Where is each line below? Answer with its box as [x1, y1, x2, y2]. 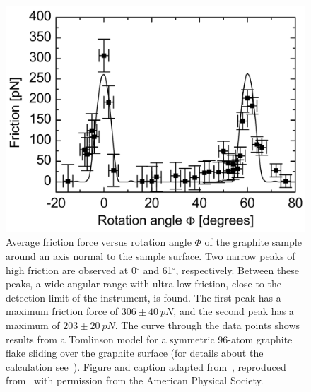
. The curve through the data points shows [115, 318, 300, 333]
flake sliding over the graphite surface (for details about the [6, 345, 264, 360]
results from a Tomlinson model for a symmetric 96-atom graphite [6, 331, 293, 346]
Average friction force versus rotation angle [6, 234, 192, 249]
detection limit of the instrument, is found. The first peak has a [6, 290, 281, 304]
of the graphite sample [204, 234, 302, 249]
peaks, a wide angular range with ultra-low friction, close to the [6, 276, 281, 291]
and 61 [143, 262, 172, 277]
